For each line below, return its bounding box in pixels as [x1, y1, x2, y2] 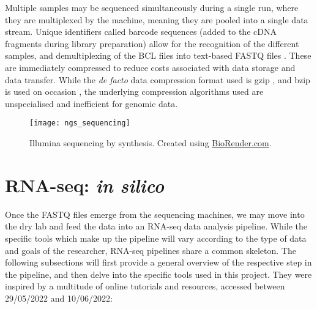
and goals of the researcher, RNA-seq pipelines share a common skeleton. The [5, 244, 296, 256]
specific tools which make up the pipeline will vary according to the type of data [5, 231, 307, 244]
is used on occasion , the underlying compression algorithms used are [5, 85, 264, 98]
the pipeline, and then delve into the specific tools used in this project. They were [5, 267, 312, 280]
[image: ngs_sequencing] [29, 119, 130, 128]
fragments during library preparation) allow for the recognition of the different [5, 37, 299, 50]
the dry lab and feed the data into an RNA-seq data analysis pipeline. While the [5, 220, 307, 233]
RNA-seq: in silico [5, 172, 164, 198]
